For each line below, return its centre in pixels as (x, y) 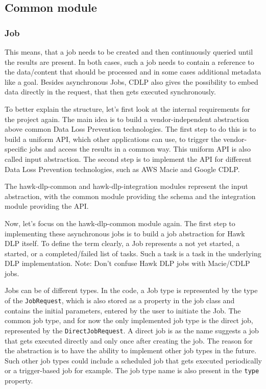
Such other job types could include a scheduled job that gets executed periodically (133, 360)
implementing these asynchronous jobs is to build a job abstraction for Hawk (125, 233)
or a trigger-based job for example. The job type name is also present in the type (132, 370)
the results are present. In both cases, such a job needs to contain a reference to (129, 62)
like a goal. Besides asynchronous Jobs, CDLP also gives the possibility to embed (131, 81)
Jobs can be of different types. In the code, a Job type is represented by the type (131, 290)
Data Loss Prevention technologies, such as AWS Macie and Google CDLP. (122, 169)
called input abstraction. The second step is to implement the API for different (128, 159)
